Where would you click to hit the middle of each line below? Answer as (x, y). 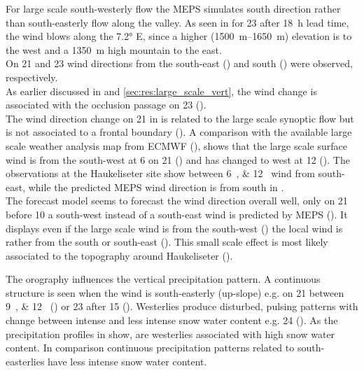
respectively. (32, 77)
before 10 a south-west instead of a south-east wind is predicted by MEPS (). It (177, 214)
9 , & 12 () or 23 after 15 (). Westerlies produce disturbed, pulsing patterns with (182, 306)
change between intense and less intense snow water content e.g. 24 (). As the (172, 320)
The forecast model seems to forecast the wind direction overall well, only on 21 (177, 201)
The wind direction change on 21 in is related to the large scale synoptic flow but (180, 118)
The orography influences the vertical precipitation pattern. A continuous (163, 279)
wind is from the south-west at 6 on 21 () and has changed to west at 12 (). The (178, 159)
